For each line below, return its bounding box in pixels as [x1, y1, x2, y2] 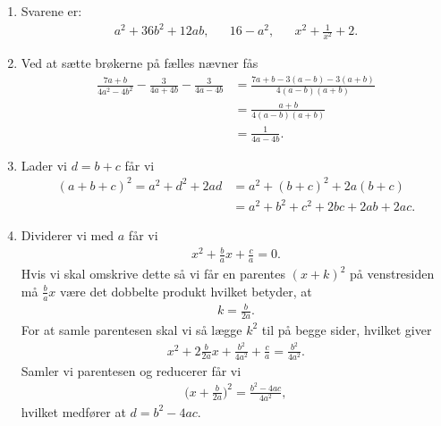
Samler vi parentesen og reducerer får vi [21, 361, 242, 380]
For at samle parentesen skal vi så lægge [21, 320, 242, 338]
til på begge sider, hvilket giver [261, 320, 432, 338]
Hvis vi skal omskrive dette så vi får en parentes [21, 264, 286, 283]
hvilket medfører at [21, 402, 126, 421]
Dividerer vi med [21, 226, 114, 245]
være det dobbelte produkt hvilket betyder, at [59, 281, 312, 300]
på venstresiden [349, 264, 435, 283]
